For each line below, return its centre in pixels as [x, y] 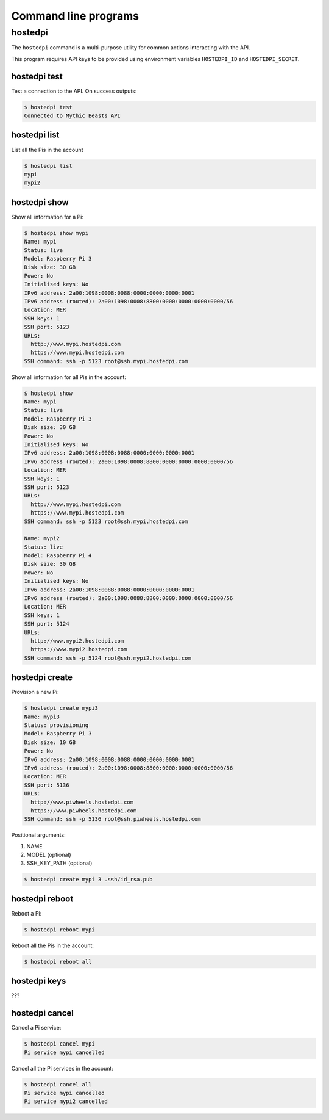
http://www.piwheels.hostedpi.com [82, 802]
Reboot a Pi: [27, 913]
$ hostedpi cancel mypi [60, 1044]
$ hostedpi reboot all [58, 962]
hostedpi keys [39, 981]
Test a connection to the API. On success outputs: [74, 91]
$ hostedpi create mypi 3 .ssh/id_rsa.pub [88, 880]
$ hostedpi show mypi [56, 233]
